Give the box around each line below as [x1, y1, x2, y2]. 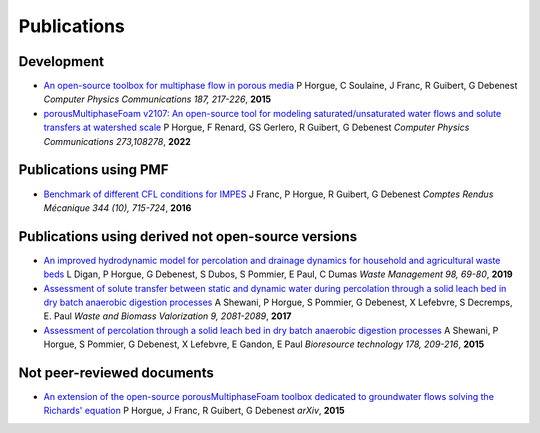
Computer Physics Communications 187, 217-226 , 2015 [43, 93, 272, 105]
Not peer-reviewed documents [18, 364, 214, 381]
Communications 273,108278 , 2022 [43, 135, 192, 147]
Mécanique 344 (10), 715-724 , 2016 [43, 201, 192, 214]
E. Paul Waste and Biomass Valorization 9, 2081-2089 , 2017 [43, 310, 292, 322]
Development [18, 53, 105, 70]
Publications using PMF [18, 161, 169, 179]
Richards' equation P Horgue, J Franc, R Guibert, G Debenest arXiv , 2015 [43, 405, 345, 417]
